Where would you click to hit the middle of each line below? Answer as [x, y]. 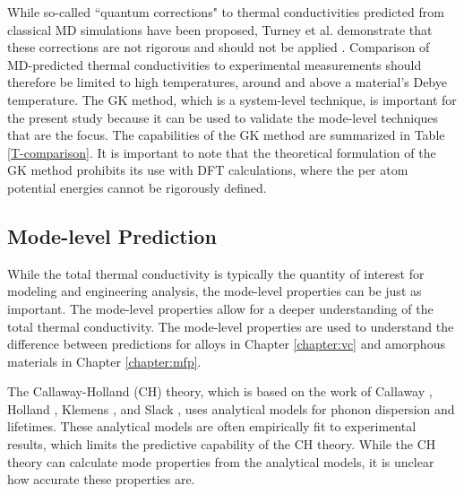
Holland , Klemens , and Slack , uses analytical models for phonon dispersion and [231, 408]
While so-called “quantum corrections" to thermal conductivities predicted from [226, 12]
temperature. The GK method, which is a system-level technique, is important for [232, 99]
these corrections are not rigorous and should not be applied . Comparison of [219, 47]
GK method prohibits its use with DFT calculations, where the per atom [208, 170]
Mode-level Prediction [112, 235]
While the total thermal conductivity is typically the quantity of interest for [216, 273]
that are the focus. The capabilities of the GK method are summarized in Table [226, 135]
